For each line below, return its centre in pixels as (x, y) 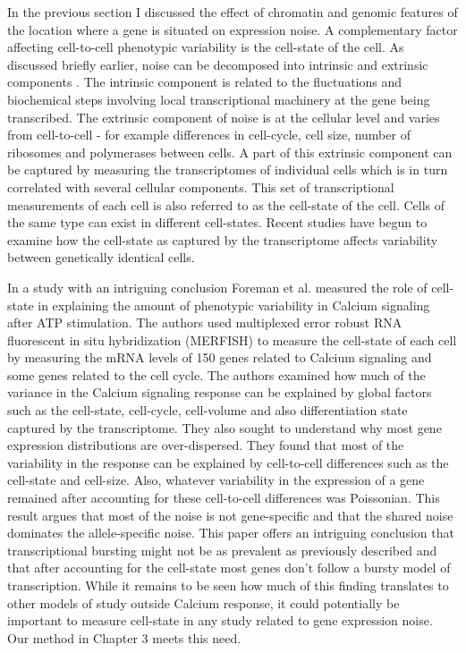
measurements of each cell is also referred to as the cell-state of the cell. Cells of (226, 204)
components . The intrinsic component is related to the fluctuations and (205, 82)
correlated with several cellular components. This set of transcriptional (201, 187)
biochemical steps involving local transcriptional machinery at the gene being (219, 99)
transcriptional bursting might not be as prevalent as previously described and (222, 550)
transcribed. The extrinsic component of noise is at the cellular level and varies (224, 117)
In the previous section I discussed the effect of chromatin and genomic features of (233, 12)
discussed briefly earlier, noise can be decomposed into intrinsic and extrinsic (218, 64)
